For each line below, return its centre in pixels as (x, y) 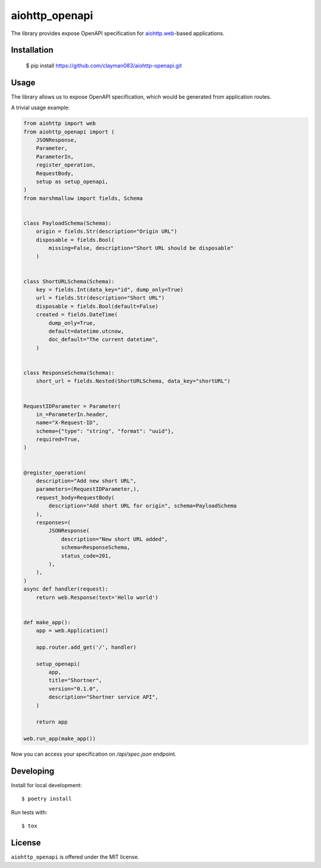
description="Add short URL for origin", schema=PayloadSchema (143, 506)
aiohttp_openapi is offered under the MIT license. (75, 857)
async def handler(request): (66, 589)
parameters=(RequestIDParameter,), (88, 489)
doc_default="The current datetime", (103, 340)
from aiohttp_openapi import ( (69, 132)
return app (52, 722)
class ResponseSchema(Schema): (69, 373)
